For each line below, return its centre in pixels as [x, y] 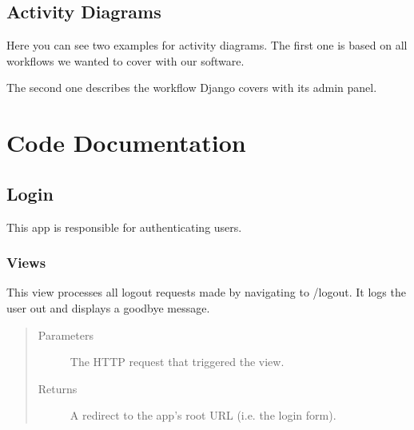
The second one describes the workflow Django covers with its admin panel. [192, 88]
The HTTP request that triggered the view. [177, 362]
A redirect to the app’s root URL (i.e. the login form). [203, 415]
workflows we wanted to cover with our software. [125, 60]
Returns [58, 388]
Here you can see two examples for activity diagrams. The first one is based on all [207, 45]
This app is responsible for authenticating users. [124, 227]
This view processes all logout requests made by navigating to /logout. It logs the [206, 292]
